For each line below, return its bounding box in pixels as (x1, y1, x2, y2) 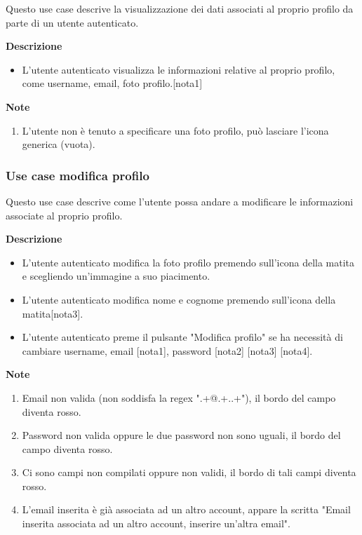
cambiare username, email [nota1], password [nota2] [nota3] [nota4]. (22, 343, 313, 358)
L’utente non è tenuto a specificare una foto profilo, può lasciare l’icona (22, 123, 329, 137)
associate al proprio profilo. (6, 208, 123, 222)
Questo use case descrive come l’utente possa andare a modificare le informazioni (6, 194, 354, 208)
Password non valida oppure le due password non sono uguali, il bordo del (22, 428, 341, 442)
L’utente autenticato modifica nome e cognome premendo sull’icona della (22, 292, 336, 306)
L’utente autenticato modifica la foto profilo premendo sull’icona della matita (22, 255, 355, 269)
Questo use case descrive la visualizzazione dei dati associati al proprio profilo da (6, 1, 354, 15)
